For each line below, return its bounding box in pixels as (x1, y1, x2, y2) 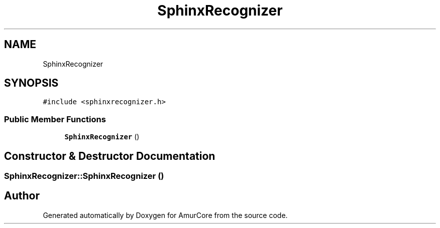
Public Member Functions (4, 114, 106, 124)
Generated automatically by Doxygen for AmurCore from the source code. (43, 210, 288, 219)
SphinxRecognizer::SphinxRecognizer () (4, 171, 164, 181)
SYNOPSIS (4, 77, 59, 90)
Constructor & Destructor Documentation (4, 149, 215, 162)
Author (4, 189, 40, 202)
